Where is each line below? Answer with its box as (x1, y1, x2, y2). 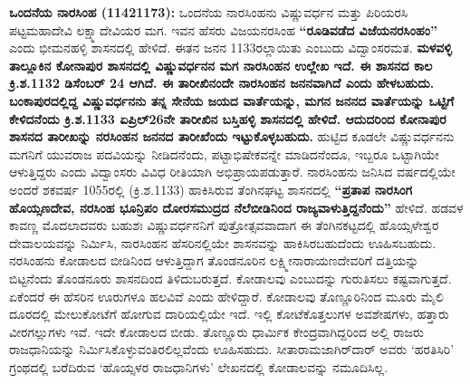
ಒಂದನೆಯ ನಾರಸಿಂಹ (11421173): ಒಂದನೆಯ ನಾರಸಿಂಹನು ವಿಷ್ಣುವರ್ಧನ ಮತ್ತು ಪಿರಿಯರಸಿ (9, 3, 408, 21)
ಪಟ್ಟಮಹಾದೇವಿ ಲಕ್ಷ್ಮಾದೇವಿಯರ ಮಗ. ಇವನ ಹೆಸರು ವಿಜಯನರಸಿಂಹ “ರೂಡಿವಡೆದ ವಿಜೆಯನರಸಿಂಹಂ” (9, 20, 437, 39)
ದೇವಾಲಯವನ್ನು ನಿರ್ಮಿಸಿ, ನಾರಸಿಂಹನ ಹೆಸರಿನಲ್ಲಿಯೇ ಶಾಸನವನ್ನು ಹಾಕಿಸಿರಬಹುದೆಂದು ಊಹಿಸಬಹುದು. (9, 233, 436, 252)
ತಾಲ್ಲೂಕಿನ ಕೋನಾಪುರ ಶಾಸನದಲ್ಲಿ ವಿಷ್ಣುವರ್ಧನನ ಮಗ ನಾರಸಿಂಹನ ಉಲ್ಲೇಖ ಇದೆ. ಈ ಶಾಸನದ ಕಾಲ (9, 55, 433, 74)
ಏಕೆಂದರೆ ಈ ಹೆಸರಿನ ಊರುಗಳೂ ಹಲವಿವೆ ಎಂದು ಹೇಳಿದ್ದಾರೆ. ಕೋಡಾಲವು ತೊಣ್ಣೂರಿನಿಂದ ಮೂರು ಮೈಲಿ (9, 286, 444, 305)
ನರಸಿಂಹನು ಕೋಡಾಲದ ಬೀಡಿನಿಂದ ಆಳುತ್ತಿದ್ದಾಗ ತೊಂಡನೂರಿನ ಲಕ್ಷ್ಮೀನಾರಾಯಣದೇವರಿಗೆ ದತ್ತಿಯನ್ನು (9, 251, 419, 270)
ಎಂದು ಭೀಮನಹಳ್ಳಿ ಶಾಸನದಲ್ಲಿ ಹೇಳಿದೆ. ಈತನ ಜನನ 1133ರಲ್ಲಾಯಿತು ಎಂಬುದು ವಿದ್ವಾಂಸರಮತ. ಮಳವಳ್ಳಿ (9, 38, 452, 57)
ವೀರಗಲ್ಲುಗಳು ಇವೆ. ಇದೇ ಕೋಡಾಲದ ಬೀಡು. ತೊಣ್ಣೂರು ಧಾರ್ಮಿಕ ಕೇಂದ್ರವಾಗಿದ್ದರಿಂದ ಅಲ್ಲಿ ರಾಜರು (9, 322, 424, 341)
